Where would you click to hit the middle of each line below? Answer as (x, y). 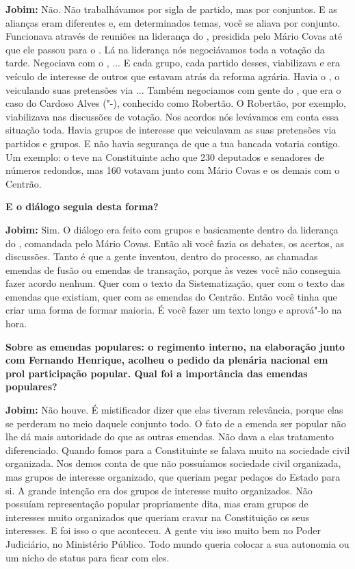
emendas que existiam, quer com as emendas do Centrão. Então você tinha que (171, 296)
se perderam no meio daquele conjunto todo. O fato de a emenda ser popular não (176, 423)
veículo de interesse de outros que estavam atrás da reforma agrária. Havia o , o (173, 76)
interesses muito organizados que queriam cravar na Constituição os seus (158, 517)
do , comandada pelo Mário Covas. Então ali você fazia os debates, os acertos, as (175, 243)
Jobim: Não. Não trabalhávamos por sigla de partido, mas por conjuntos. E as (171, 9)
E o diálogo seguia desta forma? (82, 206)
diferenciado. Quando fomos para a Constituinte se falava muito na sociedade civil (178, 450)
